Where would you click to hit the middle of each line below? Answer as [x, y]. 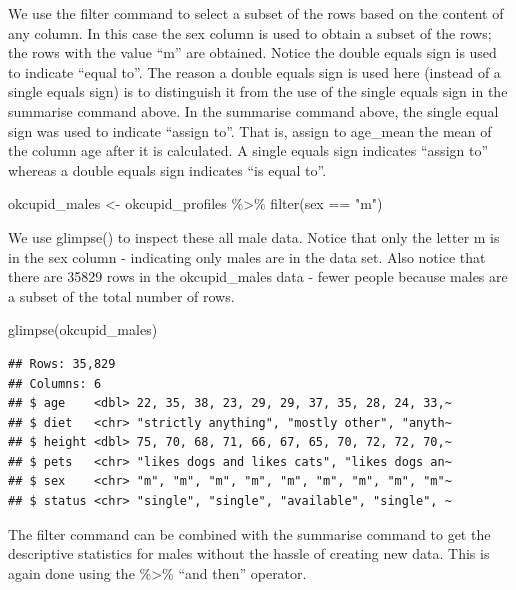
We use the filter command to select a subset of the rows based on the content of [256, 13]
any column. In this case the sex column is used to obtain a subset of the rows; [250, 32]
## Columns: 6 [55, 383]
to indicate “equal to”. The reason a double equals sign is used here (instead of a [254, 71]
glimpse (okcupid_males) [83, 329]
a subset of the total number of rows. [121, 295]
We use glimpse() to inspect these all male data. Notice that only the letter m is [254, 236]
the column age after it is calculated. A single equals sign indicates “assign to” [248, 150]
